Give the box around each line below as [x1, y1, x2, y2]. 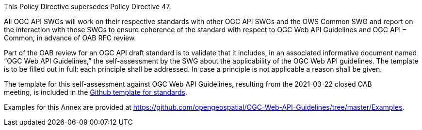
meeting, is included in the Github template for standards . [4, 88, 187, 96]
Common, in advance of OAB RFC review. [4, 34, 136, 42]
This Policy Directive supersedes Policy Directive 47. [4, 2, 171, 11]
